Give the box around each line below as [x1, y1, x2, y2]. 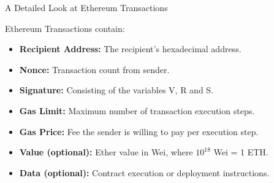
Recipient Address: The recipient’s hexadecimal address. [19, 42, 242, 55]
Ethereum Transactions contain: [5, 21, 125, 34]
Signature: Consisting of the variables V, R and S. [19, 84, 214, 96]
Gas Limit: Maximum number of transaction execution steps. [19, 104, 255, 117]
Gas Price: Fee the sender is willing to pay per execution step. [19, 125, 259, 138]
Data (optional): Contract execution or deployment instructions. [19, 166, 270, 179]
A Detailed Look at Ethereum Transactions [5, 1, 168, 14]
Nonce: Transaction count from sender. [19, 63, 170, 76]
